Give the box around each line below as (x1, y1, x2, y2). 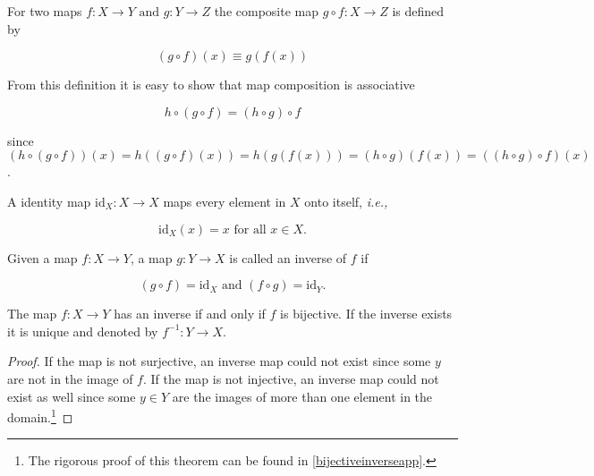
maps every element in (163, 191, 286, 210)
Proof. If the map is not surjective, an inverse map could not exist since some (7, 352, 431, 370)
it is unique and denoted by (7, 321, 158, 340)
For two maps (7, 2, 82, 20)
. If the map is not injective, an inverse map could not (142, 369, 439, 387)
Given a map (7, 248, 78, 267)
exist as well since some (7, 387, 136, 405)
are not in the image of (7, 369, 133, 387)
